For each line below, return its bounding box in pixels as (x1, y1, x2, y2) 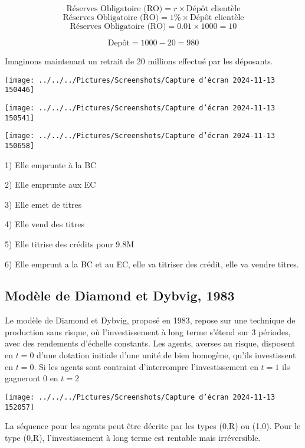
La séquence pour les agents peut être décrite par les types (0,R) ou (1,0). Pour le (5, 420, 301, 432)
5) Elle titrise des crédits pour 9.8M (5, 237, 135, 250)
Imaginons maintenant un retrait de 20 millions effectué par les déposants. (5, 55, 273, 67)
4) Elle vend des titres (5, 218, 84, 230)
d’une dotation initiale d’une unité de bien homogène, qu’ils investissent (37, 349, 296, 361)
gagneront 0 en (5, 372, 58, 384)
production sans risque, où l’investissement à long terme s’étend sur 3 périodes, (5, 325, 291, 338)
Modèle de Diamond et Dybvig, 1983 (5, 286, 235, 305)
